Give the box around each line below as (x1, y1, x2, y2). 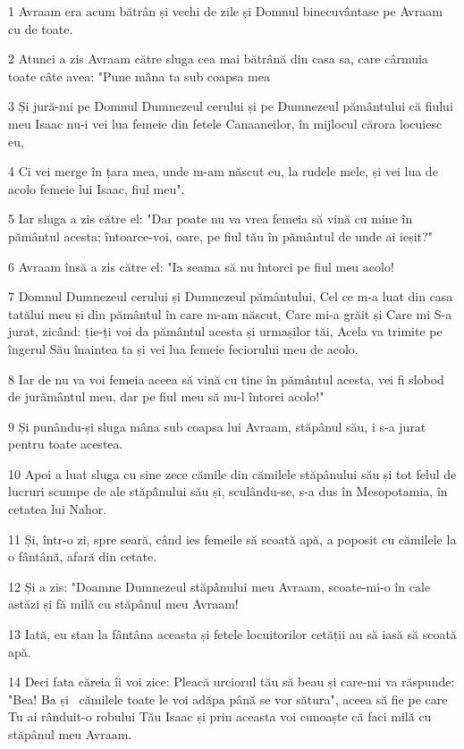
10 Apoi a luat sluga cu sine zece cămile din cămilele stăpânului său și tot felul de (8, 464, 457, 483)
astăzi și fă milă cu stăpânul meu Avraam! (8, 594, 239, 613)
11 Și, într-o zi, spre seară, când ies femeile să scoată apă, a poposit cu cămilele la (8, 529, 457, 548)
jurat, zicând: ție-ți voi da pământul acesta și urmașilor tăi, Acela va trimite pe (8, 322, 443, 341)
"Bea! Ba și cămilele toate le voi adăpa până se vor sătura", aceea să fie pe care (8, 689, 448, 708)
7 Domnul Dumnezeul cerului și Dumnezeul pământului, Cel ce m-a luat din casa (8, 287, 453, 306)
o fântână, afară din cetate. (8, 547, 157, 566)
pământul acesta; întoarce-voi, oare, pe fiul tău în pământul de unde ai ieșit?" (8, 226, 433, 245)
